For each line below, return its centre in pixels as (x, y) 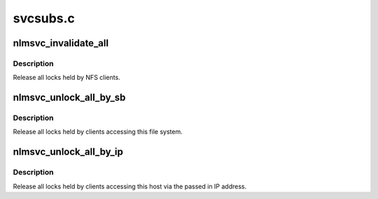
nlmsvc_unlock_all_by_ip (68, 152)
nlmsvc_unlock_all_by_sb (69, 98)
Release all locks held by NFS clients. (66, 78)
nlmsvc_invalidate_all (61, 43)
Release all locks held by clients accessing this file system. (98, 132)
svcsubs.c (44, 18)
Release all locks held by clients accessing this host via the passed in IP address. (130, 186)
